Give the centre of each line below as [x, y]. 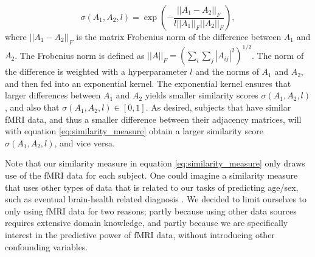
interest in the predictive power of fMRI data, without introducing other [140, 235]
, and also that [32, 107]
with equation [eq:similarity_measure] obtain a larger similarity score [134, 131]
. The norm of [278, 55]
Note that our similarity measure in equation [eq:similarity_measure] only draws [155, 163]
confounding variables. [47, 246]
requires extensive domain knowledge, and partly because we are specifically [147, 223]
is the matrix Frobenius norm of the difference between [179, 36]
